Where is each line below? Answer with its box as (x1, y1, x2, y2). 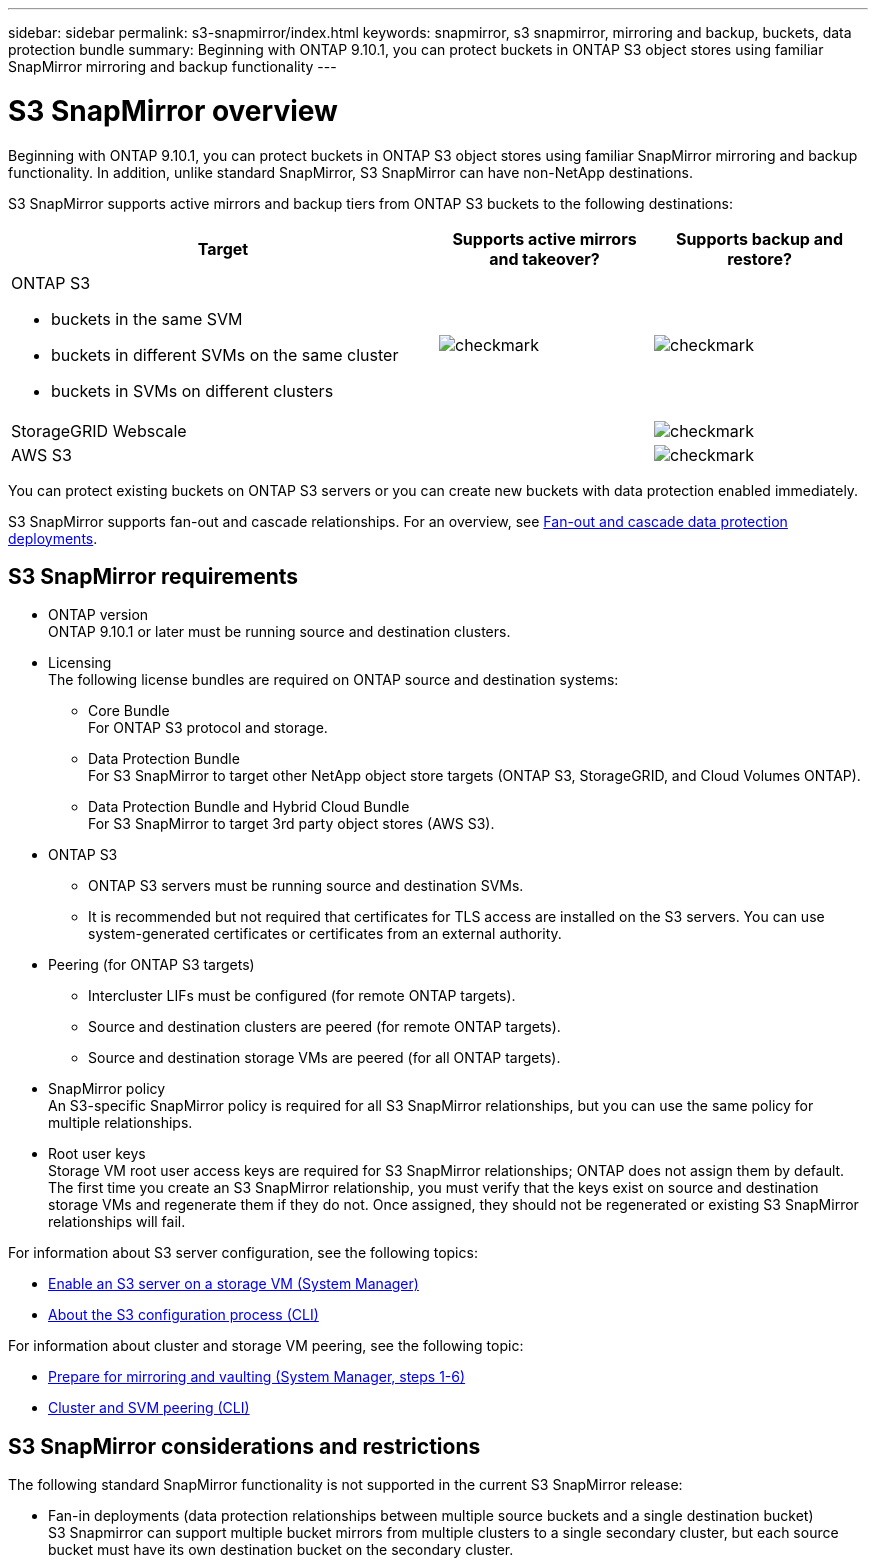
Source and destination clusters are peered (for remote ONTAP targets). (88, 1018, 561, 1036)
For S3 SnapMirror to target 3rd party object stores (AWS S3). (88, 815, 495, 833)
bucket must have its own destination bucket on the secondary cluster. (48, 1541, 514, 1559)
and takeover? (489, 248, 600, 269)
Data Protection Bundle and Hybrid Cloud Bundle (88, 798, 410, 816)
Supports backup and (675, 228, 844, 249)
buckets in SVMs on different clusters (51, 380, 334, 401)
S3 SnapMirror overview (8, 93, 338, 128)
